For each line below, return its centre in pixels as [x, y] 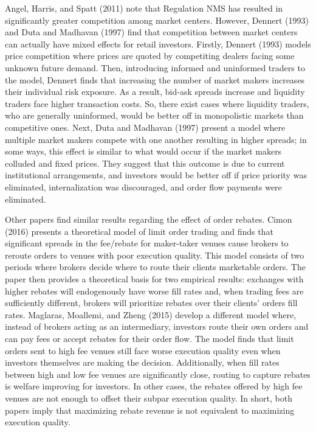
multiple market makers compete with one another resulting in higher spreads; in [156, 139]
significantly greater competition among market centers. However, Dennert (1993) [157, 20]
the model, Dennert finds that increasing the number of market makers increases [155, 79]
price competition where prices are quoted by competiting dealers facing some [150, 56]
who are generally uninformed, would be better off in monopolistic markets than [154, 115]
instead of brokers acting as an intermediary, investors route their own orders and [157, 326]
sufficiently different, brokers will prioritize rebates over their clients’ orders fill [151, 303]
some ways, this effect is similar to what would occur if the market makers [143, 151]
